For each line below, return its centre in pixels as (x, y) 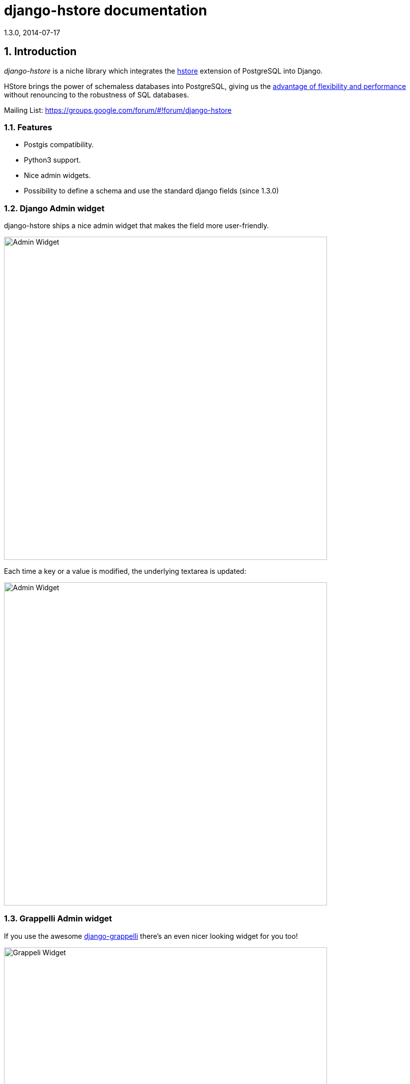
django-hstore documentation (106, 10)
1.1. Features (28, 127)
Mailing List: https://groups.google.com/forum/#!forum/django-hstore (118, 110)
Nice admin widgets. (57, 176)
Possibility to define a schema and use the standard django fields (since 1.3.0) (152, 191)
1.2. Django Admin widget (54, 208)
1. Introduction (40, 52)
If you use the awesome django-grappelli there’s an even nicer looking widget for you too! (151, 936)
